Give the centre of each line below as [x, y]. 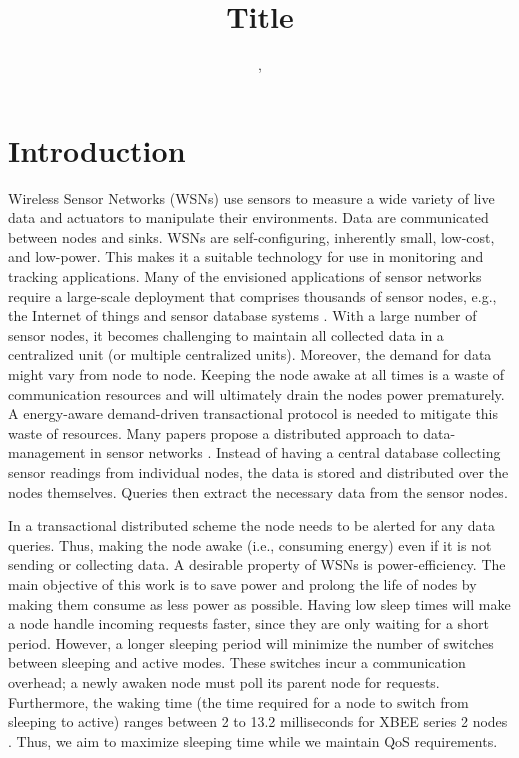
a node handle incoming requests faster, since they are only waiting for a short [248, 623]
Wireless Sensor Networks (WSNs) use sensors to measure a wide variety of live [251, 197]
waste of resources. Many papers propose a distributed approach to [213, 432]
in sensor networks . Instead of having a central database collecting [295, 452]
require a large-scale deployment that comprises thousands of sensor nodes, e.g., [252, 295]
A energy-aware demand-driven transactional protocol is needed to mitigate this [253, 413]
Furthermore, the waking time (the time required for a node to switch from [238, 701]
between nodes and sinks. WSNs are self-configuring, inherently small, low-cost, [251, 236]
